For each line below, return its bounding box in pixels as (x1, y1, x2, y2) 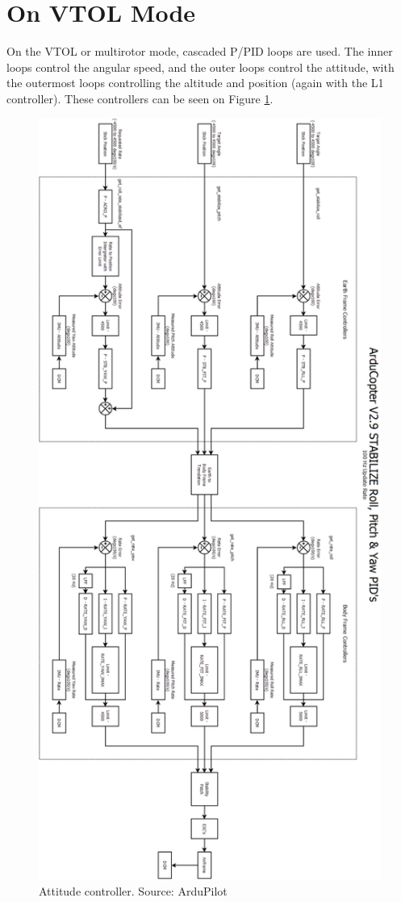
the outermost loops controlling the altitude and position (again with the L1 (6, 74, 384, 91)
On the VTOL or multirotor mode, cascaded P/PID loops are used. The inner (6, 43, 393, 60)
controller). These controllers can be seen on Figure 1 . (6, 90, 274, 106)
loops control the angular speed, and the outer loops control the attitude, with (6, 58, 395, 75)
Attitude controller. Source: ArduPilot (39, 882, 228, 899)
